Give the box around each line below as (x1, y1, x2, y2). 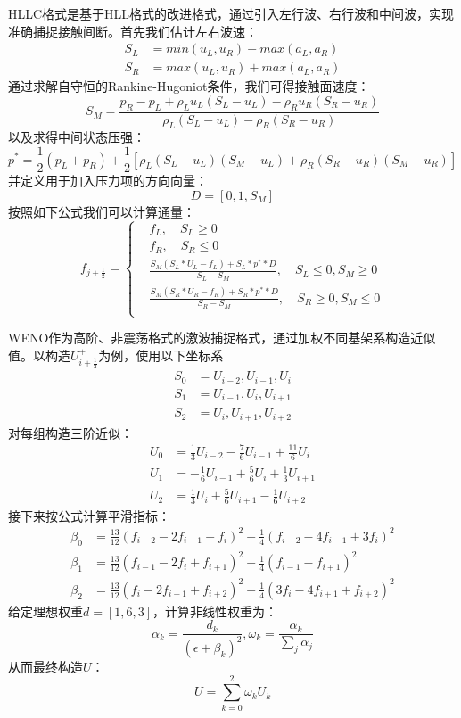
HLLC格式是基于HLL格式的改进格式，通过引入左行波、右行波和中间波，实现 (8, 4, 455, 22)
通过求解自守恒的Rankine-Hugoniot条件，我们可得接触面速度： (8, 77, 370, 95)
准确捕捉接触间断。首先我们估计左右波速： (8, 21, 258, 40)
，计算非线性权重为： (152, 601, 278, 620)
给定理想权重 (8, 601, 83, 620)
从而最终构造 (8, 656, 83, 675)
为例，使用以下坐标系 (98, 345, 224, 364)
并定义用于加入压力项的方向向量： (8, 171, 208, 190)
